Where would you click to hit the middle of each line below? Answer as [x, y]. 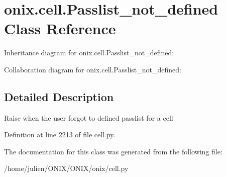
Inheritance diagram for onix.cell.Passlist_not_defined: [89, 53]
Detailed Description [59, 96]
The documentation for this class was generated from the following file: [113, 151]
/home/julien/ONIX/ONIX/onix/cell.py [66, 168]
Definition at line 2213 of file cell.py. [60, 135]
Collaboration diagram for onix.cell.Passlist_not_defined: [93, 69]
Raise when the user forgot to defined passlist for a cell [89, 117]
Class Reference [60, 28]
